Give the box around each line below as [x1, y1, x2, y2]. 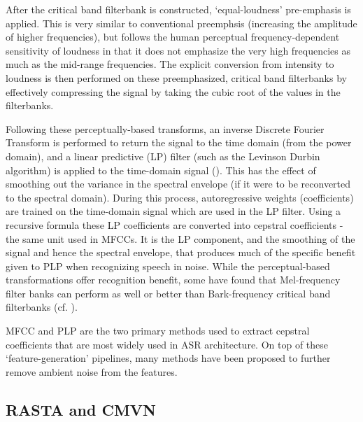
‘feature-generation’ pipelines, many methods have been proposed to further [6, 351, 331, 365]
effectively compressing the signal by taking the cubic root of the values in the [6, 84, 341, 99]
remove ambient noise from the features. [6, 364, 178, 379]
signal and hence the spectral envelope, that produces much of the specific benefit [6, 245, 356, 260]
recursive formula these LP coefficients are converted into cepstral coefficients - [6, 217, 343, 232]
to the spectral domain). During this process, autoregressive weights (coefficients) [6, 190, 354, 204]
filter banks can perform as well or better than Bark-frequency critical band [6, 286, 331, 300]
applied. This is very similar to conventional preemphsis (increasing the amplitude [6, 15, 357, 30]
